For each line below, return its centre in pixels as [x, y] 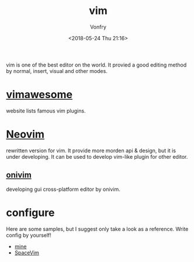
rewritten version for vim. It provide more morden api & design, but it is [91, 151]
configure [30, 213]
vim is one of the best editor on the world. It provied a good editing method [96, 65]
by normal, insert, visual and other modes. [57, 71]
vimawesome [39, 95]
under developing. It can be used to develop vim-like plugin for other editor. [97, 156]
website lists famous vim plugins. [46, 111]
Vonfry [98, 27]
